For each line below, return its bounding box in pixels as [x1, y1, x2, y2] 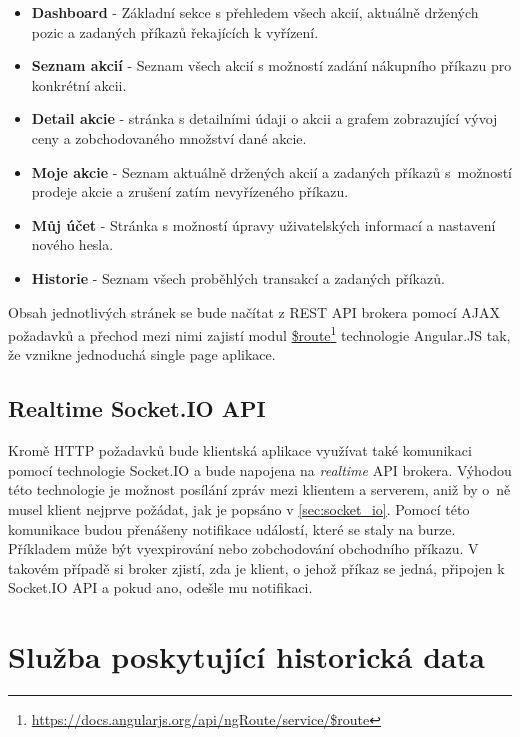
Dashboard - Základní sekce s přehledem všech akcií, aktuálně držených [31, 2, 479, 22]
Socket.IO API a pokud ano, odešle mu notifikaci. [8, 577, 313, 598]
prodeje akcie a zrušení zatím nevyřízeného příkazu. [31, 181, 349, 202]
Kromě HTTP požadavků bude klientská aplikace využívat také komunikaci [8, 440, 472, 461]
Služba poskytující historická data [8, 636, 485, 677]
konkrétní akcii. [31, 74, 127, 95]
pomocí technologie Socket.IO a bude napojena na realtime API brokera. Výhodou [8, 459, 512, 480]
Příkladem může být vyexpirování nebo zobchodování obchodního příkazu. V [8, 538, 479, 559]
